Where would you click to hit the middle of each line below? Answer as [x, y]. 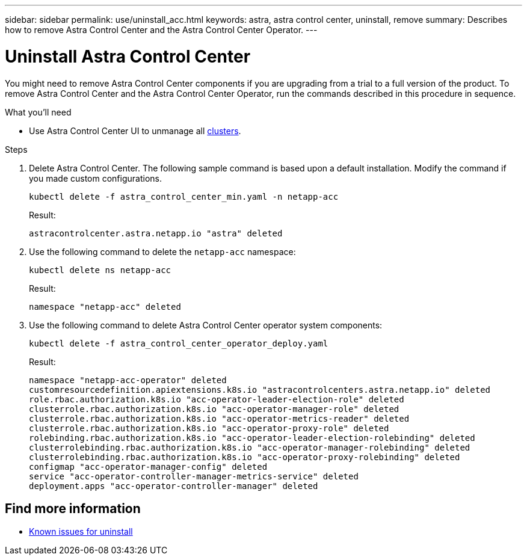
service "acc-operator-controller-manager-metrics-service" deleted [194, 476]
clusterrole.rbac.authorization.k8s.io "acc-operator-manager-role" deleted [214, 409]
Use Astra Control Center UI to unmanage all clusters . [135, 131]
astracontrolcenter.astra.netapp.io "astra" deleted [156, 233]
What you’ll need [38, 112]
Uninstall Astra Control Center [128, 56]
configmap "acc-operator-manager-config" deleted [148, 466]
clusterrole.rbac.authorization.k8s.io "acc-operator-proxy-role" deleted [209, 428]
